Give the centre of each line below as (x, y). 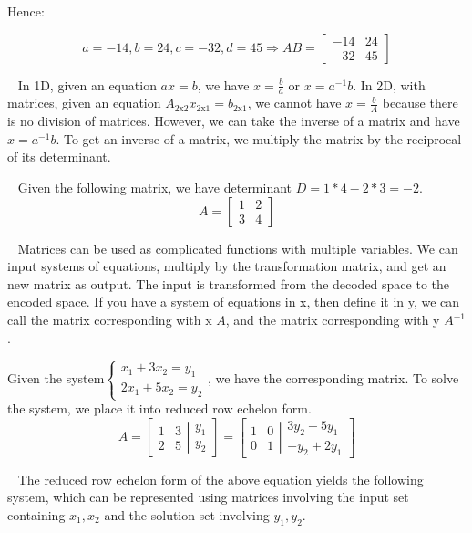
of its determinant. (59, 157)
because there (420, 103)
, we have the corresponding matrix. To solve (333, 377)
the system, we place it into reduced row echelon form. (159, 408)
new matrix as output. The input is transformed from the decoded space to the (229, 283)
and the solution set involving (187, 514)
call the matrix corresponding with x (110, 319)
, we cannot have (294, 103)
